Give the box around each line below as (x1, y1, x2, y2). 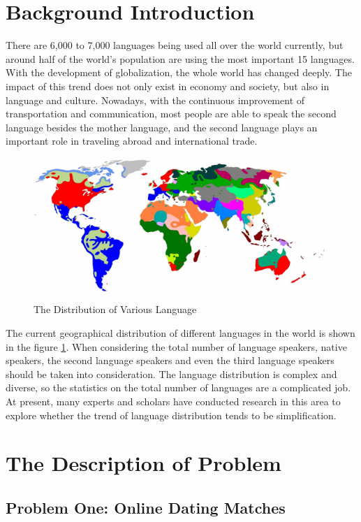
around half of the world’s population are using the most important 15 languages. (6, 51, 355, 66)
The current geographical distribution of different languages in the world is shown (6, 325, 355, 340)
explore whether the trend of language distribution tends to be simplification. (6, 407, 337, 422)
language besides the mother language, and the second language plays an (6, 119, 318, 134)
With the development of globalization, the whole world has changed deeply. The (6, 65, 352, 80)
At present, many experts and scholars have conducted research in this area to (6, 393, 341, 408)
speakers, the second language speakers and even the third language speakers (6, 353, 334, 368)
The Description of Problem (6, 449, 281, 477)
